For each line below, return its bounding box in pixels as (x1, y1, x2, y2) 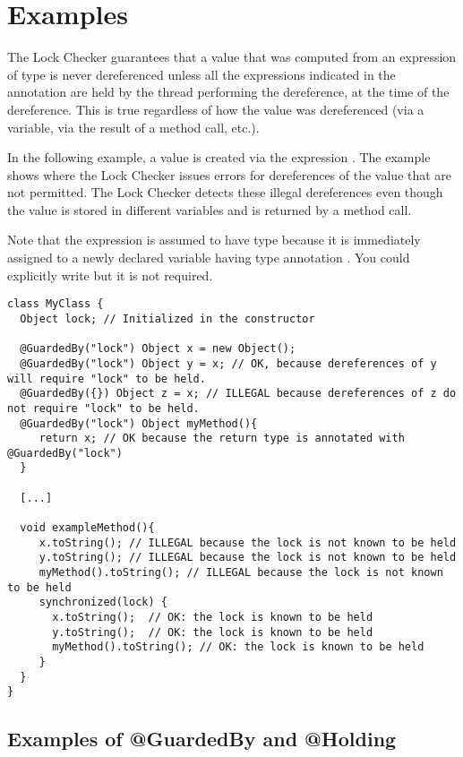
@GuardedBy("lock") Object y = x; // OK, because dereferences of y (20, 357, 437, 370)
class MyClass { (7, 297, 104, 311)
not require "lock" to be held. (7, 401, 200, 415)
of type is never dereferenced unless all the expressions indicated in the (7, 65, 396, 83)
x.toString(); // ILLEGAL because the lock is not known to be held (39, 536, 457, 549)
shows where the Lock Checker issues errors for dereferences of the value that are (7, 165, 452, 184)
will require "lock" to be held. (7, 372, 206, 385)
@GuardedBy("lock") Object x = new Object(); (20, 342, 296, 356)
